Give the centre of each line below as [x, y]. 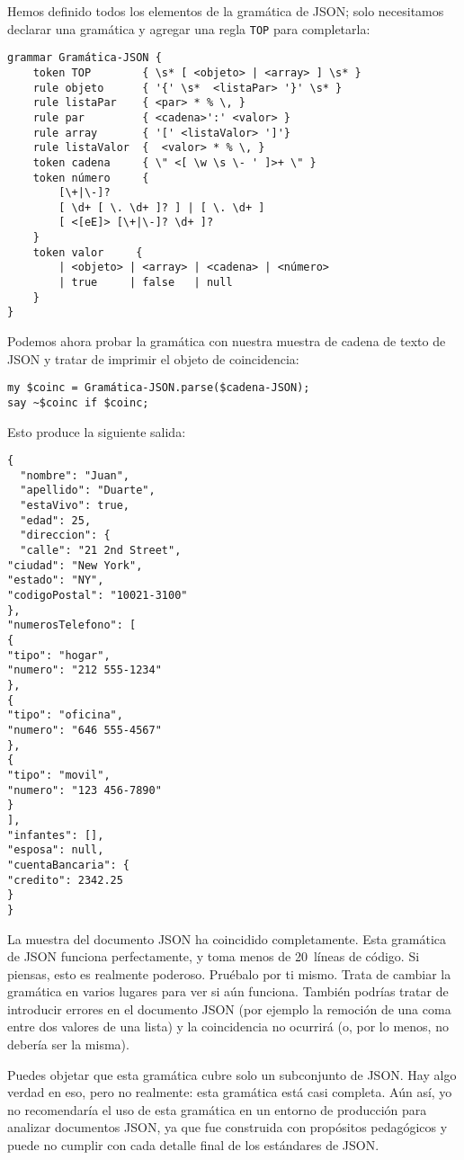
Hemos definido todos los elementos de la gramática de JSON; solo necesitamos [226, 11]
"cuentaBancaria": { [69, 865]
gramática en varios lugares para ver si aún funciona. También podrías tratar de [228, 991]
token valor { [88, 252]
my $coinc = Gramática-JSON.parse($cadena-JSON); [159, 388]
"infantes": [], [56, 835]
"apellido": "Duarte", [88, 491]
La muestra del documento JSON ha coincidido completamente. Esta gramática [227, 938]
